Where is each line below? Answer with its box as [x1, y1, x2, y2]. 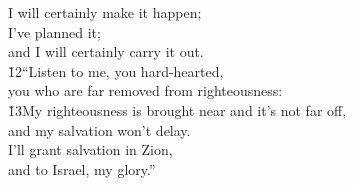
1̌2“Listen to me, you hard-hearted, [8, 60, 224, 81]
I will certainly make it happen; [8, 2, 202, 22]
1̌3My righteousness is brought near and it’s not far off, [8, 99, 347, 120]
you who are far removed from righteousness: [8, 80, 283, 101]
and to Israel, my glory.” [8, 158, 156, 179]
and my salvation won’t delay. [8, 119, 191, 140]
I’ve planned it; [8, 21, 101, 42]
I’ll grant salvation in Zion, [8, 139, 173, 160]
